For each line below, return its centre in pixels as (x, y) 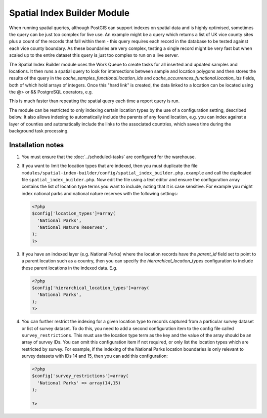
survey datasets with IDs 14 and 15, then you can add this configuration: (95, 356)
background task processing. (39, 131)
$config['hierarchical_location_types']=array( (90, 288)
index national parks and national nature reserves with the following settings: (100, 193)
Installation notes (37, 145)
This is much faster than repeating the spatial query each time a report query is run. (94, 101)
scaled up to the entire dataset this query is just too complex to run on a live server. (94, 55)
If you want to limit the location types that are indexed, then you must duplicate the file (110, 166)
